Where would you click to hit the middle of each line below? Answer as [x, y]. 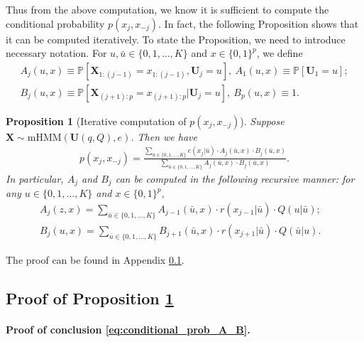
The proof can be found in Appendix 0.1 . [95, 259]
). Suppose [262, 121]
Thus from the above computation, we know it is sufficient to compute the [167, 9]
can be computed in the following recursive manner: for [235, 178]
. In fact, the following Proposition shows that [259, 23]
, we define [280, 53]
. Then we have [164, 136]
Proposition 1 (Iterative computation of [96, 121]
